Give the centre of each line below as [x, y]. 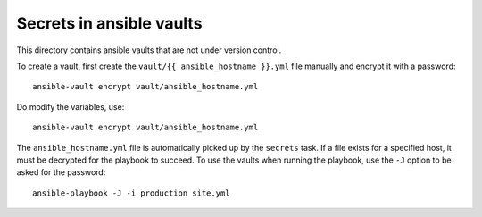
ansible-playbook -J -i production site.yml [132, 193]
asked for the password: [61, 172]
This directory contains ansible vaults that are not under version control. [149, 50]
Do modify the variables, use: [71, 106]
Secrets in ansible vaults [109, 23]
